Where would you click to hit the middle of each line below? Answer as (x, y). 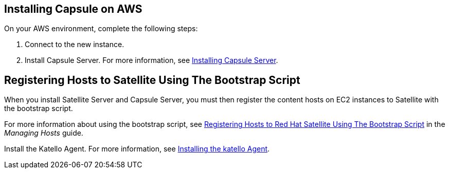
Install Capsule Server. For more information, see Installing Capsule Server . (151, 60)
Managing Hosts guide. (44, 133)
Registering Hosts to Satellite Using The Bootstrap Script (152, 80)
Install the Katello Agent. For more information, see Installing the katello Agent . (137, 149)
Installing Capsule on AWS (73, 9)
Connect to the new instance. (75, 45)
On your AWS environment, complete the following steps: (101, 29)
